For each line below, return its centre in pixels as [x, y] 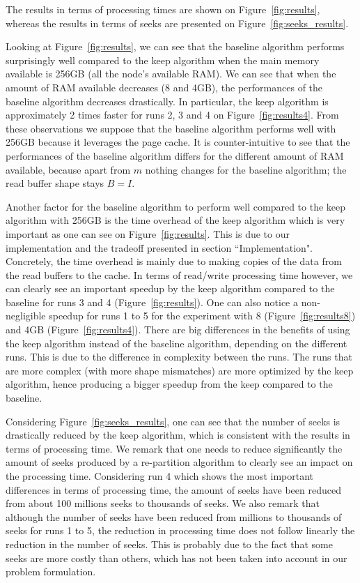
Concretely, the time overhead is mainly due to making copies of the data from [174, 261]
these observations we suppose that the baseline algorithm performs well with [171, 128]
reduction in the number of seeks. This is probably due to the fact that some [169, 544]
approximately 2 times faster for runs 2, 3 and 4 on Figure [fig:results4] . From [172, 115]
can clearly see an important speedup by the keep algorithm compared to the [170, 288]
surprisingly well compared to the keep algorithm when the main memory [163, 60]
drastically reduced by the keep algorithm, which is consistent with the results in [178, 435]
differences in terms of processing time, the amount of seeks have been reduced [173, 489]
